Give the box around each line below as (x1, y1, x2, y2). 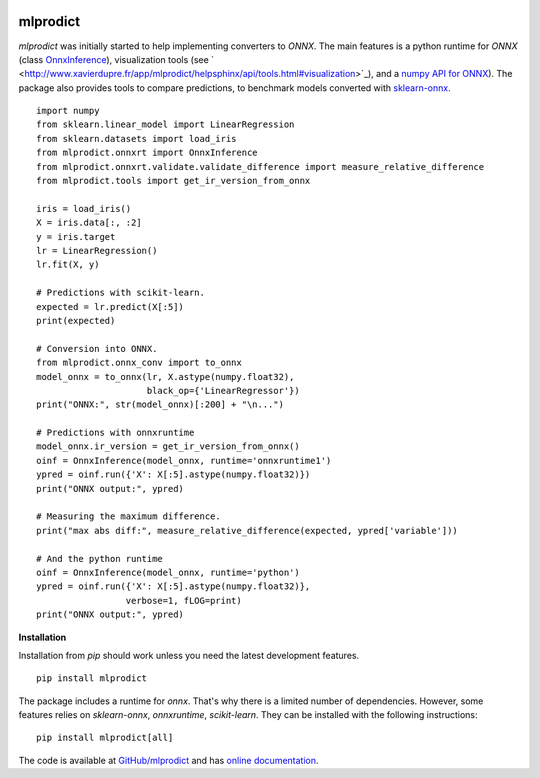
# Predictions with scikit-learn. (36, 287, 205, 299)
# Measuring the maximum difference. (36, 511, 222, 522)
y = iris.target (36, 231, 116, 242)
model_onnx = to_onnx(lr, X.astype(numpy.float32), (36, 371, 295, 382)
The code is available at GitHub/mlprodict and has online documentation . (18, 754, 319, 766)
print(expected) (36, 315, 116, 326)
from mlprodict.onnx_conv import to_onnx (36, 357, 242, 369)
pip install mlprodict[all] (36, 732, 174, 744)
